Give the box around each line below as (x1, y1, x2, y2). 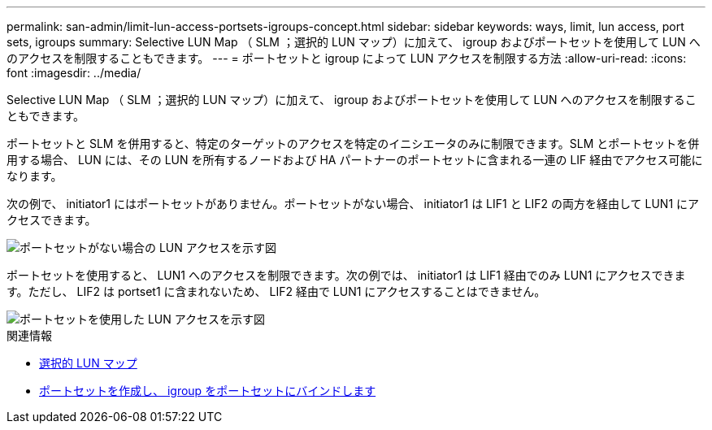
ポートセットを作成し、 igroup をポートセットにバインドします (39, 384, 376, 397)
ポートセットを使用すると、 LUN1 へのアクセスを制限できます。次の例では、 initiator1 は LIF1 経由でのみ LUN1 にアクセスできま (7, 268, 686, 282)
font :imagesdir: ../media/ (7, 66, 141, 80)
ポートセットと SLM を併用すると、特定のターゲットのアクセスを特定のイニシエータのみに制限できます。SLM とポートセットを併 (7, 137, 700, 150)
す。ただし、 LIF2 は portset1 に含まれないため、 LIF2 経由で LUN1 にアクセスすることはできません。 (7, 284, 546, 298)
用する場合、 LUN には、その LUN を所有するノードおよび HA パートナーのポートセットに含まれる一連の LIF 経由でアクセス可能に (7, 153, 703, 167)
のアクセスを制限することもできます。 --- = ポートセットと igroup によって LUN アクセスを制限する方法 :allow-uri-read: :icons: (7, 51, 687, 65)
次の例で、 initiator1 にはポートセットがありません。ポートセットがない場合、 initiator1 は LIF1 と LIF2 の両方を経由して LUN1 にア (7, 197, 700, 211)
